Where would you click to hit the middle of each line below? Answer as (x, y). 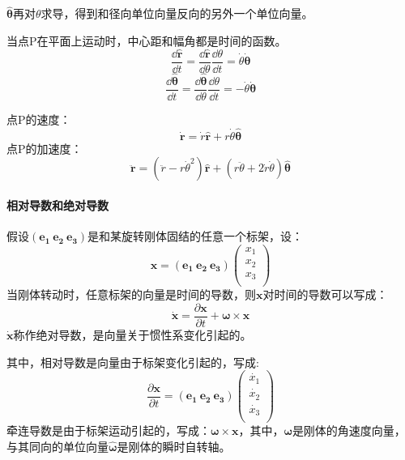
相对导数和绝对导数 (58, 204)
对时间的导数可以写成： (325, 294)
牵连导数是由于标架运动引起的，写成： (109, 430)
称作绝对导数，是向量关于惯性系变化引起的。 (132, 334)
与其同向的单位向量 (58, 446)
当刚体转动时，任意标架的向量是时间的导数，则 (131, 294)
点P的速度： (39, 119)
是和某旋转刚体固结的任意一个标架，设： (196, 236)
